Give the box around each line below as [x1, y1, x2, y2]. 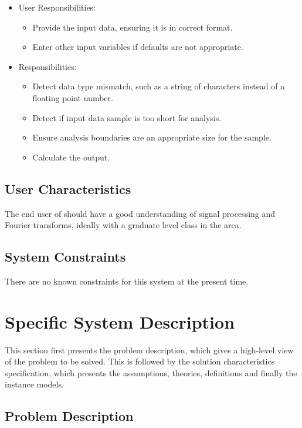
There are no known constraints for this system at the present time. [5, 275, 249, 287]
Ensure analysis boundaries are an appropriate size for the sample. [32, 131, 272, 143]
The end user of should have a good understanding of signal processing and [5, 207, 276, 219]
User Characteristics [5, 179, 131, 198]
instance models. [5, 378, 64, 390]
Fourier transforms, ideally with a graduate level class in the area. [5, 219, 242, 231]
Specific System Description [5, 309, 235, 333]
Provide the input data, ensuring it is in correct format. [32, 21, 233, 33]
